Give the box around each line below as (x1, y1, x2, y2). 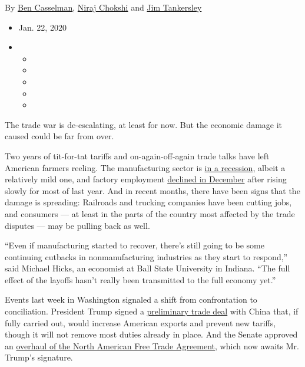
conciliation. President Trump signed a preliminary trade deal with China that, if (5, 305, 299, 317)
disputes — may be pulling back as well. (5, 219, 150, 231)
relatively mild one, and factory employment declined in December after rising (5, 173, 287, 185)
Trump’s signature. (5, 351, 73, 363)
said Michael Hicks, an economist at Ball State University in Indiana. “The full (5, 262, 290, 274)
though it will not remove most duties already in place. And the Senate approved (5, 328, 298, 340)
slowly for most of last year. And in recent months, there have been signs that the (5, 184, 300, 196)
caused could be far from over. (5, 130, 114, 142)
